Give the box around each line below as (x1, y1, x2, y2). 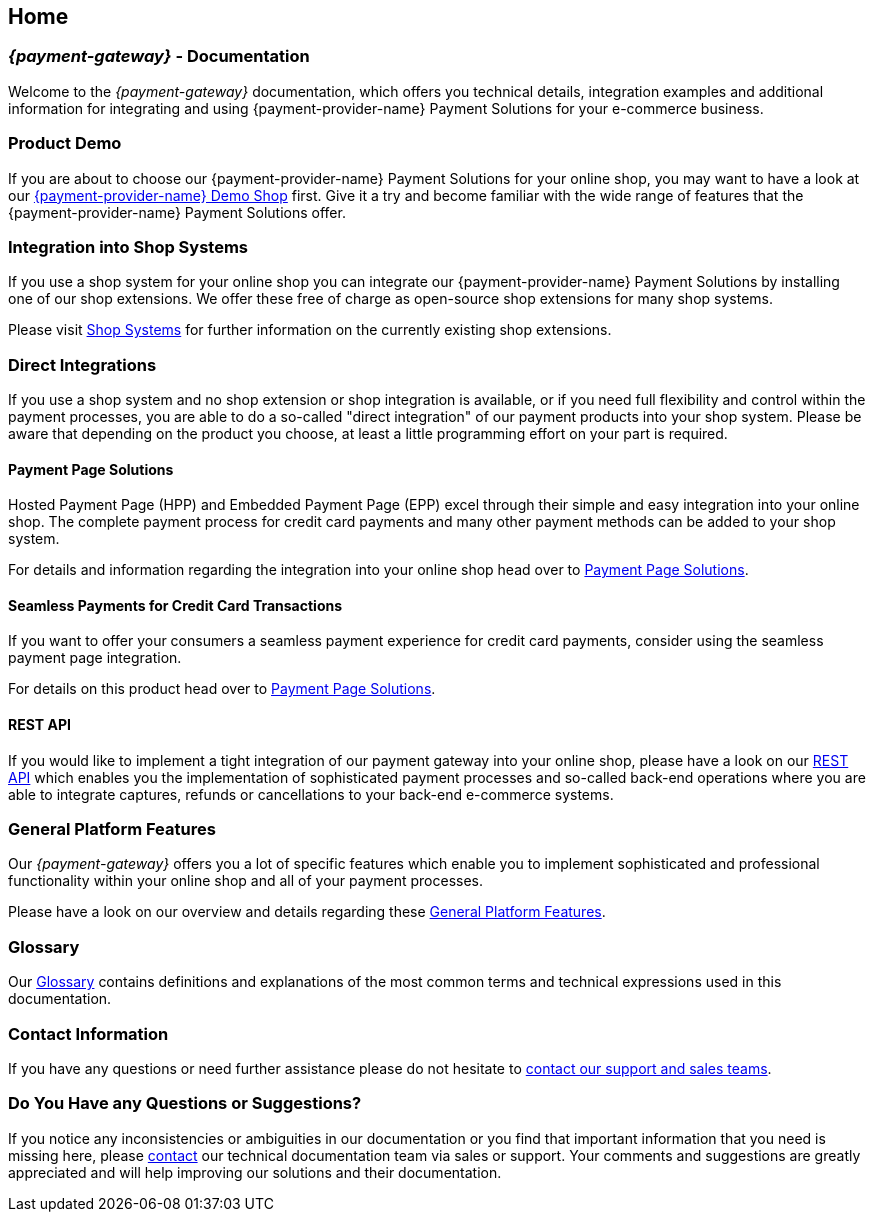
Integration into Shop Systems (8, 236, 249, 257)
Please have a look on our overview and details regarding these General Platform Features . (8, 903, 606, 921)
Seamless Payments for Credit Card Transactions (8, 596, 343, 614)
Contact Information (8, 1023, 169, 1044)
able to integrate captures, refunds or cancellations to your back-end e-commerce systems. (8, 785, 614, 803)
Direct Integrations (8, 354, 157, 375)
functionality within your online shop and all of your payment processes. (8, 872, 484, 890)
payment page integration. (8, 649, 182, 667)
